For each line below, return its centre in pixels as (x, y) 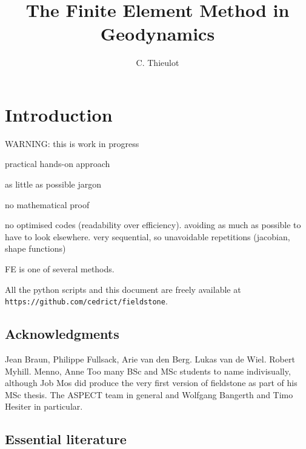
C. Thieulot (158, 63)
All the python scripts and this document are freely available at (123, 289)
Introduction (59, 114)
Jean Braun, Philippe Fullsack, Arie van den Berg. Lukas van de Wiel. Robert (150, 359)
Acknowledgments (62, 334)
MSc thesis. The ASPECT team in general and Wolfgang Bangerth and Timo (149, 394)
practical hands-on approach (58, 164)
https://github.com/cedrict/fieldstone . (86, 301)
